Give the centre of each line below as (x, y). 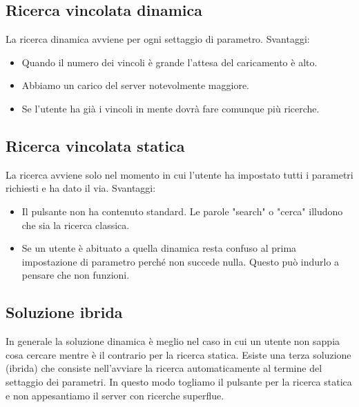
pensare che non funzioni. (76, 275)
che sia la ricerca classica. (76, 225)
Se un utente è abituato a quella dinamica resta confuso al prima (159, 248)
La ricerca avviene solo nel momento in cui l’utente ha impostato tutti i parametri (179, 174)
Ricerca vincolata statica (95, 145)
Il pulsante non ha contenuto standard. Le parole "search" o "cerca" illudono (182, 211)
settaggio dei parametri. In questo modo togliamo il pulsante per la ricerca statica (179, 381)
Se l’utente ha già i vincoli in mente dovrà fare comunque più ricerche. (171, 108)
